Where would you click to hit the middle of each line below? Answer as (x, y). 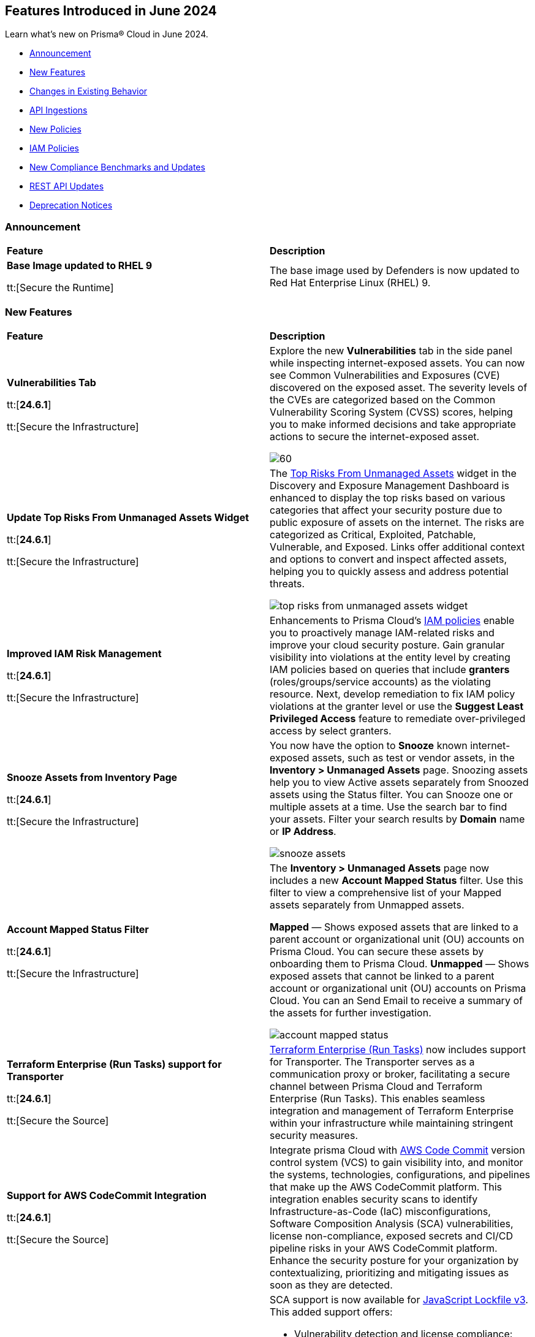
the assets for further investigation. (351, 1012)
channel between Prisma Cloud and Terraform (376, 1086)
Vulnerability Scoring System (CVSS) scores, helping (391, 412)
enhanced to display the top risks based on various (388, 497)
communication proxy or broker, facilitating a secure (390, 1074)
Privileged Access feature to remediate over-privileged (398, 718)
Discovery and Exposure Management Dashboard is (389, 485)
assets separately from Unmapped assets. (367, 905)
